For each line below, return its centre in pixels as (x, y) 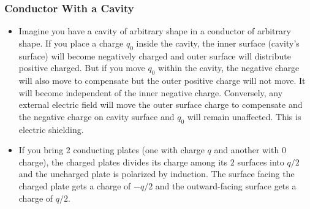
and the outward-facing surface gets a (226, 185)
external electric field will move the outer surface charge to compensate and (161, 104)
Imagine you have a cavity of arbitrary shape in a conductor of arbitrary (155, 31)
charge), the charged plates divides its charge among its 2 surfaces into (151, 161)
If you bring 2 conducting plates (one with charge (112, 150)
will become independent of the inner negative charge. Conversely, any (151, 92)
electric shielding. (51, 129)
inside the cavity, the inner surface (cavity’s (218, 43)
